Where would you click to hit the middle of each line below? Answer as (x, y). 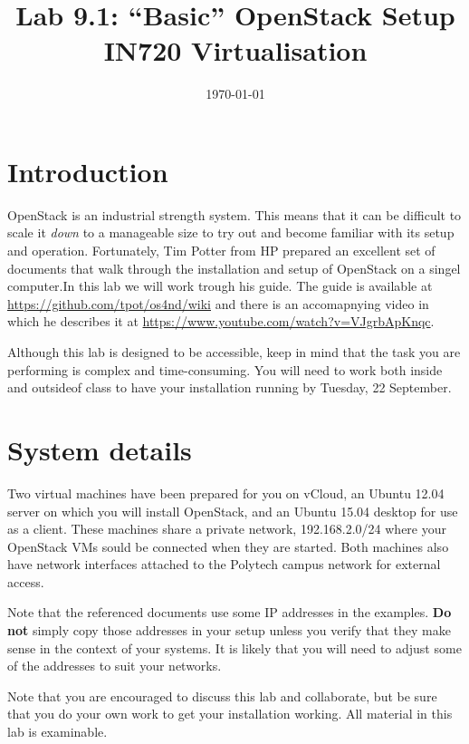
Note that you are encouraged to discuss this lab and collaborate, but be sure (222, 696)
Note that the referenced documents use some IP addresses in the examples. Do (230, 612)
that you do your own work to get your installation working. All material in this (230, 714)
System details (100, 449)
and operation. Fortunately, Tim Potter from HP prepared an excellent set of (221, 251)
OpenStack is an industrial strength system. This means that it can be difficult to (234, 214)
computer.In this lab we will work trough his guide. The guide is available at (220, 286)
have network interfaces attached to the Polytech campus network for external (224, 564)
